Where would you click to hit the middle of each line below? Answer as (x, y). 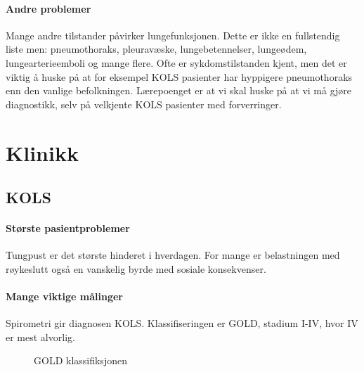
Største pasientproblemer (68, 228)
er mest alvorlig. (40, 336)
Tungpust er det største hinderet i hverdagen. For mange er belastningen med (173, 255)
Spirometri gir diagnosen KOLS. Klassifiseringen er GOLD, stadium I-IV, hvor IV (182, 323)
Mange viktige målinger (65, 296)
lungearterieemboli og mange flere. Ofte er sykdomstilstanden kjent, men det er (176, 62)
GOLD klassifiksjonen (80, 360)
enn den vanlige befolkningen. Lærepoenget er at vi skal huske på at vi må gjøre (179, 90)
